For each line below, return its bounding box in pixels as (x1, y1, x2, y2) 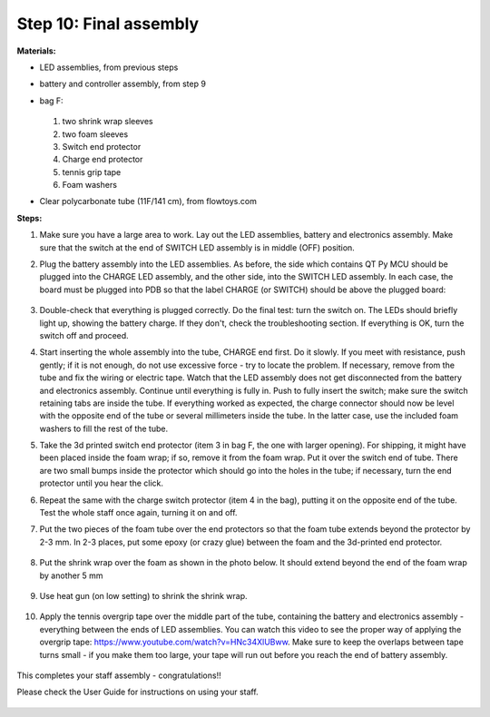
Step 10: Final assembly (16, 14, 200, 34)
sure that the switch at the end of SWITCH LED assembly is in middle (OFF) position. (39, 241, 356, 253)
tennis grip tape (62, 166, 122, 177)
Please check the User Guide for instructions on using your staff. (16, 686, 259, 698)
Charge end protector (62, 154, 143, 165)
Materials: (16, 45, 56, 56)
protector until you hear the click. (39, 477, 163, 489)
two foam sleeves (62, 128, 129, 140)
